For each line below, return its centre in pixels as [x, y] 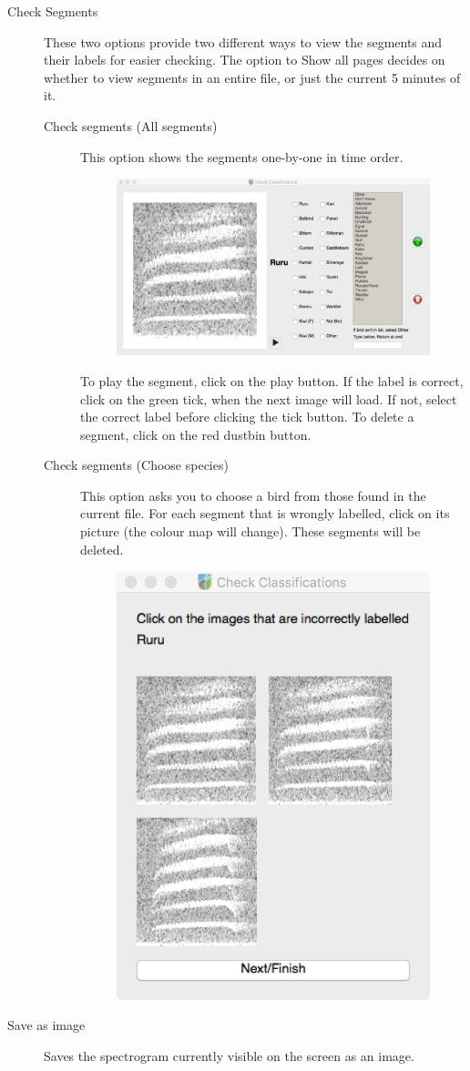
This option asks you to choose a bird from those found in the [253, 495]
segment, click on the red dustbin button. [196, 434]
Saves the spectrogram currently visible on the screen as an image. [229, 1055]
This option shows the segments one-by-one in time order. [242, 156]
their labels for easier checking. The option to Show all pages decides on [245, 60]
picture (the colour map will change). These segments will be [250, 531]
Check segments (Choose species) [136, 465]
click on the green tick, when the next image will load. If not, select [269, 398]
